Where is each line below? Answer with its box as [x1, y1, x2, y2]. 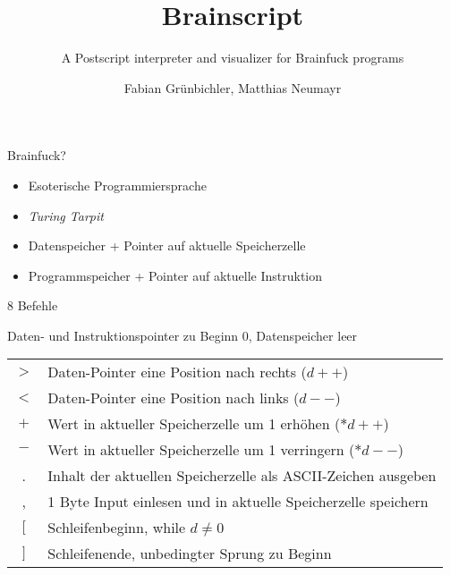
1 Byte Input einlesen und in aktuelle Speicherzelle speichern [47, 491, 429, 512]
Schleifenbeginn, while [47, 517, 186, 538]
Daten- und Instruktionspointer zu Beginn [7, 326, 239, 344]
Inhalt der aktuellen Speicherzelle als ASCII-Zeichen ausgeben [47, 465, 437, 486]
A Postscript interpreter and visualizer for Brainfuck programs [61, 48, 404, 67]
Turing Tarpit [28, 206, 104, 224]
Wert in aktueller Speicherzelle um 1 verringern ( [47, 439, 355, 461]
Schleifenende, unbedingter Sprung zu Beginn [47, 543, 332, 564]
